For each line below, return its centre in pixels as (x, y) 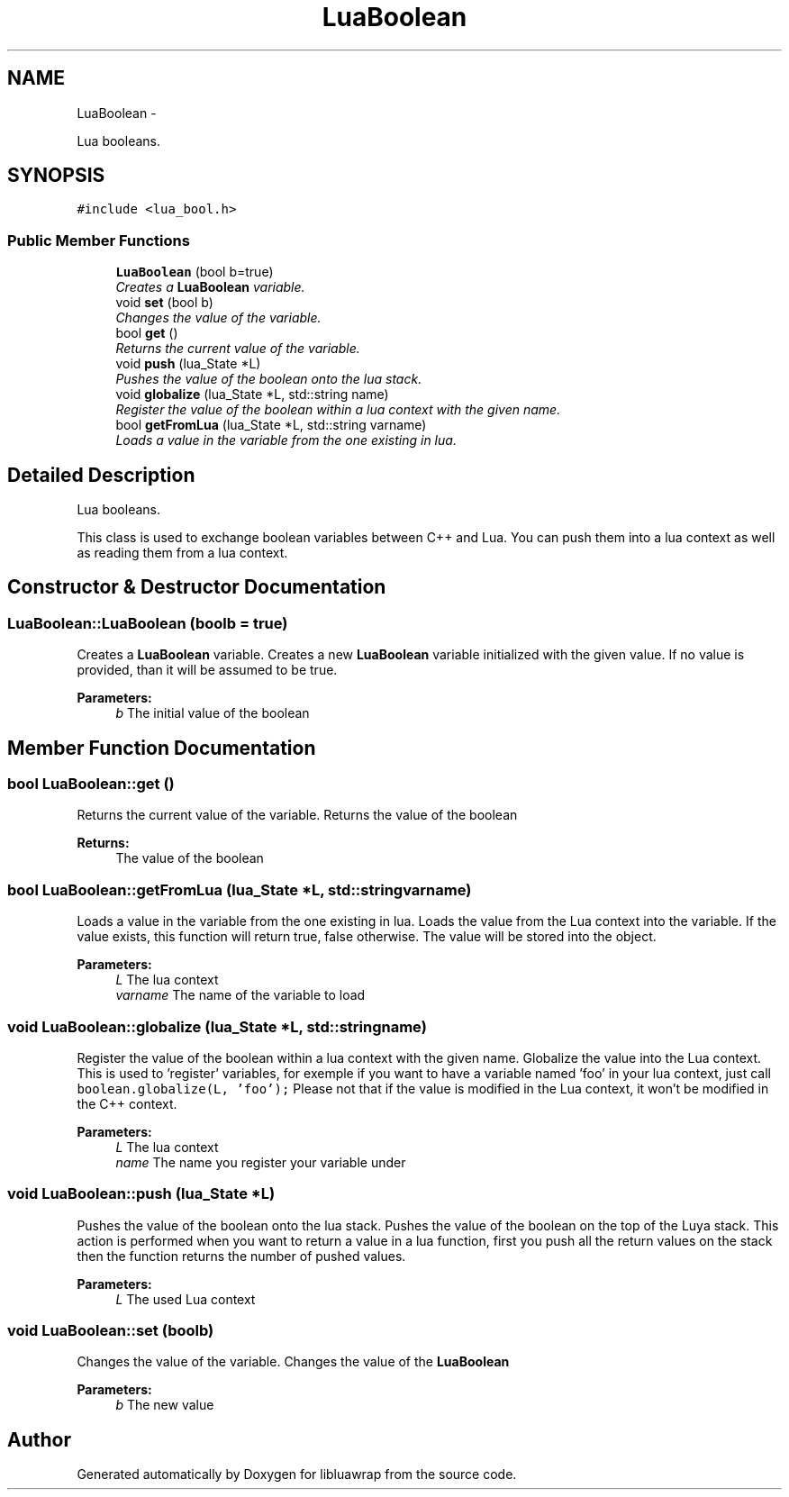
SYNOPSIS (56, 176)
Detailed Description (101, 475)
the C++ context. (127, 1103)
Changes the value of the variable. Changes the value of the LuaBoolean (293, 1362)
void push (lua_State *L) (188, 364)
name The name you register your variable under (261, 1162)
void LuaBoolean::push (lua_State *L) (141, 1194)
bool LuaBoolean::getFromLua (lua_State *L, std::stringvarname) (240, 889)
